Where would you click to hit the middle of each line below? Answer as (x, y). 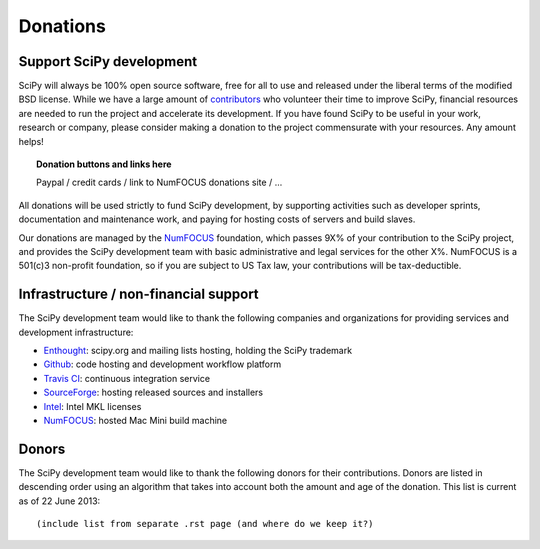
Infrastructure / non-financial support (138, 294)
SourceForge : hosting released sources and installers (153, 392)
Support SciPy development (108, 61)
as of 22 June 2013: (59, 501)
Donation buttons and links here (104, 164)
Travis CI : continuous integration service (126, 378)
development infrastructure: (76, 332)
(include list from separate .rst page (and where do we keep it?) (205, 524)
